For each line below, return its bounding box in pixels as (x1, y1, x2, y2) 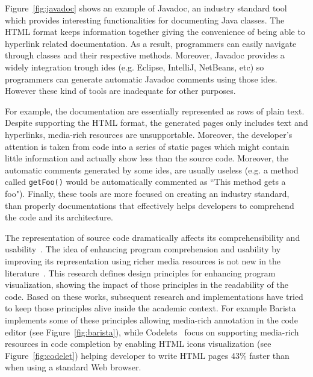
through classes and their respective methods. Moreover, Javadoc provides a (5, 49, 285, 61)
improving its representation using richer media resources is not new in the (5, 254, 281, 267)
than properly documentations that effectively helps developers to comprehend (5, 199, 294, 211)
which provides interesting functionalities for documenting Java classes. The (5, 13, 285, 26)
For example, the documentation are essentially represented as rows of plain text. (5, 104, 305, 117)
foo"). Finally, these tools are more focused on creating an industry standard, (5, 187, 290, 199)
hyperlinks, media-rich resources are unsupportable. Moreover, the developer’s (5, 128, 293, 140)
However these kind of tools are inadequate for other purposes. (5, 84, 236, 97)
